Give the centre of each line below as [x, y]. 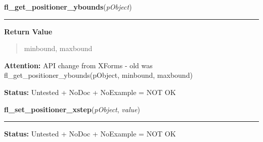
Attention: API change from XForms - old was [78, 65]
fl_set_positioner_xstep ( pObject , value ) [72, 109]
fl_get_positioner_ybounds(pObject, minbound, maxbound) [98, 75]
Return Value [28, 31]
